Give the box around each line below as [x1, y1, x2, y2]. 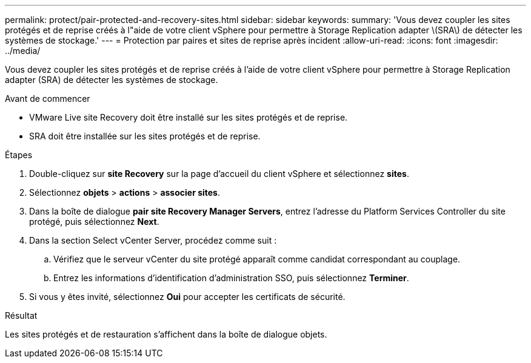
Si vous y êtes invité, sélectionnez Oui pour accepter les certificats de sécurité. [29, 291, 346, 302]
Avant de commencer [5, 93, 90, 104]
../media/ [5, 45, 41, 56]
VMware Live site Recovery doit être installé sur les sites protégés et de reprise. [29, 112, 348, 122]
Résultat [5, 310, 38, 321]
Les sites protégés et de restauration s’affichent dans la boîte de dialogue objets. [5, 329, 327, 339]
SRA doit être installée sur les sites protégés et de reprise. [29, 131, 261, 141]
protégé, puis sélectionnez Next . [29, 216, 159, 227]
